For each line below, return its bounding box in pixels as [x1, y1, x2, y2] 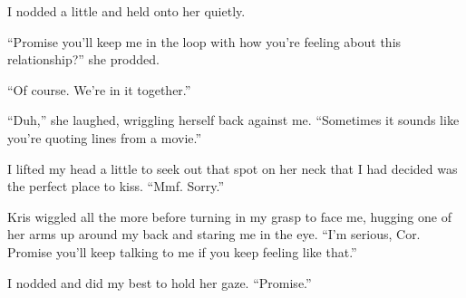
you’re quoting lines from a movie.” [7, 128, 202, 147]
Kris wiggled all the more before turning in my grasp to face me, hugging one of [7, 207, 451, 226]
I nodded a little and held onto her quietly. [7, 2, 246, 20]
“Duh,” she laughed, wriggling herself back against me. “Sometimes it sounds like [7, 111, 460, 130]
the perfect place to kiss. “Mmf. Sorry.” [7, 177, 225, 196]
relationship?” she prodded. [7, 50, 160, 69]
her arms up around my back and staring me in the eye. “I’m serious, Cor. [7, 225, 421, 244]
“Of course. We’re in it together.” [7, 80, 191, 99]
